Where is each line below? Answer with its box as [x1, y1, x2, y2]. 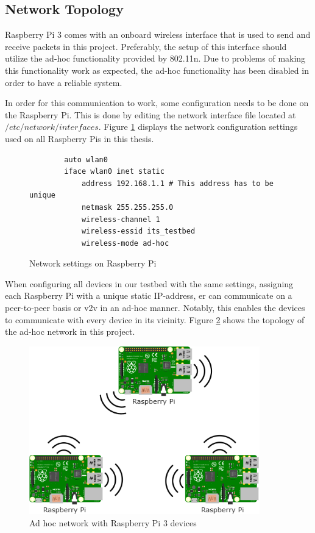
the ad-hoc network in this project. [5, 325, 135, 338]
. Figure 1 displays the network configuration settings [98, 120, 298, 133]
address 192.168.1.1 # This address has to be [81, 179, 274, 188]
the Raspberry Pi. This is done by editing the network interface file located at [5, 108, 296, 121]
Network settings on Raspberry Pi [29, 257, 157, 270]
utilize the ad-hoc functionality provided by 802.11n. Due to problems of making [5, 52, 306, 65]
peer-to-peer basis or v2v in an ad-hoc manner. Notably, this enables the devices [5, 301, 305, 314]
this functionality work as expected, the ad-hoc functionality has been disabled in [5, 63, 309, 76]
